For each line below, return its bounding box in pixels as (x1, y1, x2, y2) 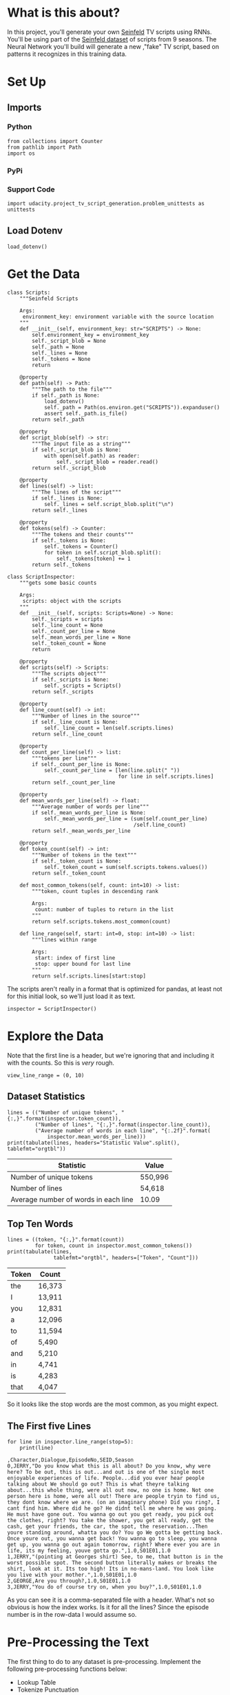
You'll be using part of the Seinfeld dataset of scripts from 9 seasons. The (7, 35, 217, 43)
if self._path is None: (32, 392, 100, 399)
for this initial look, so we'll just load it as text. (7, 992, 136, 1000)
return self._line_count (32, 731, 103, 738)
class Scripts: (7, 289, 51, 296)
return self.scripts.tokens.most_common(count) (32, 918, 171, 925)
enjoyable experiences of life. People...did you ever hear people (7, 1474, 205, 1482)
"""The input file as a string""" (32, 440, 131, 447)
